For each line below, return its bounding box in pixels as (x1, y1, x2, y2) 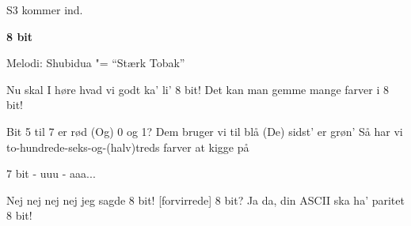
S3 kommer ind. (6, 2, 83, 17)
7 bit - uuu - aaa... (6, 165, 96, 182)
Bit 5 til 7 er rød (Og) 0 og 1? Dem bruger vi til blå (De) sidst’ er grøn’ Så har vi (6, 122, 403, 139)
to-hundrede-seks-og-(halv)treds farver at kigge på (6, 138, 249, 155)
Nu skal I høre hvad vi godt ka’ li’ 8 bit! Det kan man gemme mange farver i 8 (6, 81, 389, 97)
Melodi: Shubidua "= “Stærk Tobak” (6, 55, 185, 71)
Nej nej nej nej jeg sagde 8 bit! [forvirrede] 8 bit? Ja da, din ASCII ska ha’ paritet (6, 191, 405, 208)
